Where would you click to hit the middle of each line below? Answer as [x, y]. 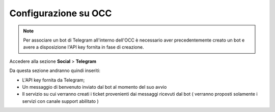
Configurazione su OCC [61, 13]
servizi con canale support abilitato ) [60, 101]
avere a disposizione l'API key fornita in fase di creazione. [84, 47]
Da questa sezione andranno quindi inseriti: [55, 70]
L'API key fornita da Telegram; [53, 80]
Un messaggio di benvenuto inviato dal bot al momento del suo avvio [94, 87]
